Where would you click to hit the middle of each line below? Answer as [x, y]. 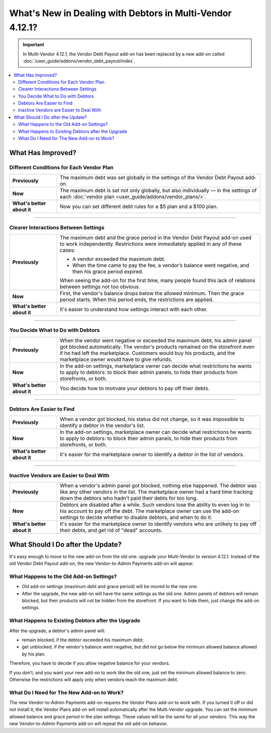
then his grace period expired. [108, 271]
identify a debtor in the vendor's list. [102, 425]
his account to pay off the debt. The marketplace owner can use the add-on [149, 511]
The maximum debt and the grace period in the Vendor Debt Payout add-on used [156, 238]
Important [34, 45]
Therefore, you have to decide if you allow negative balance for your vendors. [90, 663]
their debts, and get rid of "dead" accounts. [111, 530]
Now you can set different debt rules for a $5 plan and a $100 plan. [139, 206]
